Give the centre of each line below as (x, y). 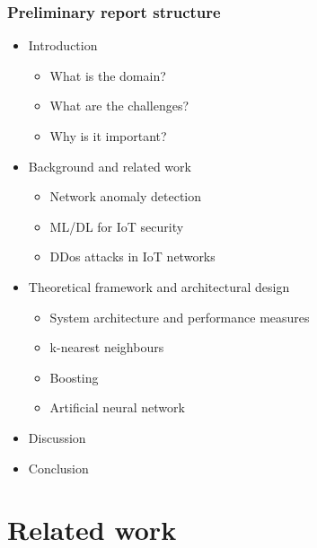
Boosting (74, 377)
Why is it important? (108, 136)
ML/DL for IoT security (117, 226)
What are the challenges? (119, 106)
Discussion (57, 437)
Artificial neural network (117, 407)
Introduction (63, 45)
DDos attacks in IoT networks (132, 256)
